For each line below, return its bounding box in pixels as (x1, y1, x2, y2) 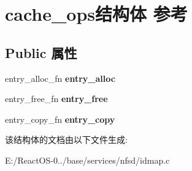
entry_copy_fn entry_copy (5, 112, 115, 125)
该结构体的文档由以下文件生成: (5, 133, 128, 146)
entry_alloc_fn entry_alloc (5, 71, 115, 84)
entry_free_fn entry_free (5, 92, 108, 105)
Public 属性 (5, 43, 77, 62)
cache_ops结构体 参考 (5, 1, 188, 26)
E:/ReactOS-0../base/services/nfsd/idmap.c (5, 153, 170, 166)
